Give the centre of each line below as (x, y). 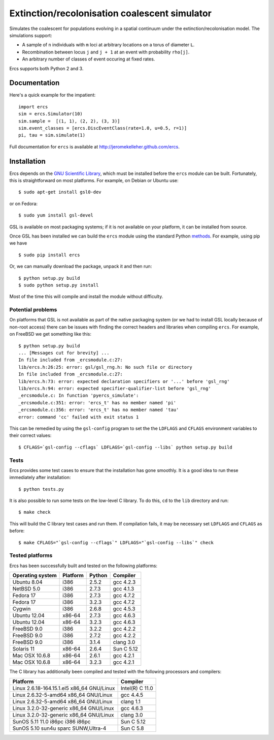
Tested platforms (31, 555)
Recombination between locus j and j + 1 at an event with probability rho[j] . (106, 52)
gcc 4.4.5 (132, 695)
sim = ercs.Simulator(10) (51, 114)
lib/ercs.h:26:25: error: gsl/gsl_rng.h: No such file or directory (105, 367)
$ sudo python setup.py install (59, 285)
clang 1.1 (130, 701)
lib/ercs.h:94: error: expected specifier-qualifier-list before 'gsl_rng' (115, 388)
